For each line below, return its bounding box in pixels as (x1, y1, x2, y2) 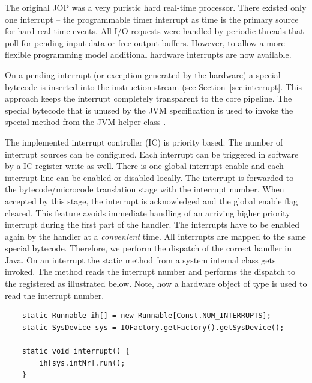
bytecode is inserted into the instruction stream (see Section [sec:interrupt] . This (5, 80, 302, 93)
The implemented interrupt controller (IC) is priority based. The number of (5, 135, 283, 148)
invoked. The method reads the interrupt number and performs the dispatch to (5, 265, 295, 278)
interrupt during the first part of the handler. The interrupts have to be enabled (5, 218, 299, 231)
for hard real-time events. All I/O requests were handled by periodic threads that (5, 25, 304, 37)
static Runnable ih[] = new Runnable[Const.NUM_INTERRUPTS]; (22, 311, 271, 320)
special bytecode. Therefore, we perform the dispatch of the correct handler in (5, 242, 292, 254)
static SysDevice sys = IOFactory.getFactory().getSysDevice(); (22, 323, 284, 332)
